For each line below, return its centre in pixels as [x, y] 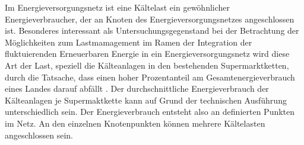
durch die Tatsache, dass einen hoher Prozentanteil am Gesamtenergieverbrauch [150, 77]
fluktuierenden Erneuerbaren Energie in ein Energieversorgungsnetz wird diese [147, 54]
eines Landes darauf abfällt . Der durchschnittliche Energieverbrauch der [137, 88]
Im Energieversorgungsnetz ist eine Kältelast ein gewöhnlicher [118, 7]
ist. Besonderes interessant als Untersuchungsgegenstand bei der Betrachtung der [152, 30]
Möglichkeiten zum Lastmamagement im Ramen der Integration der [129, 42]
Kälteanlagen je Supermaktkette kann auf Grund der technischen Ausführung [146, 100]
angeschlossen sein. [39, 135]
